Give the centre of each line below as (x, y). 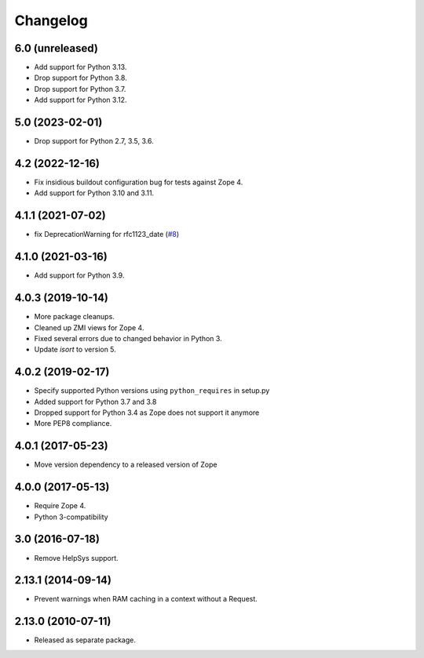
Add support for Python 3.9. (79, 275)
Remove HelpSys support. (77, 558)
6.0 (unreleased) (56, 48)
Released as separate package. (85, 640)
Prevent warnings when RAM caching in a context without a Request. (146, 599)
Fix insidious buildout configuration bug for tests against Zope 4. (139, 182)
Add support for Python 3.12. (80, 100)
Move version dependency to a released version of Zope (126, 465)
